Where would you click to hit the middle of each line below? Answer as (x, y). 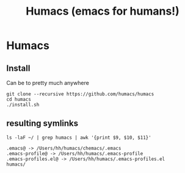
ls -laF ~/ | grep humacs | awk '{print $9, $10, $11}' (79, 138)
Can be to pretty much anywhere (48, 83)
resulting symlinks (42, 123)
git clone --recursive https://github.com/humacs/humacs (80, 94)
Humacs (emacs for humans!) (103, 11)
